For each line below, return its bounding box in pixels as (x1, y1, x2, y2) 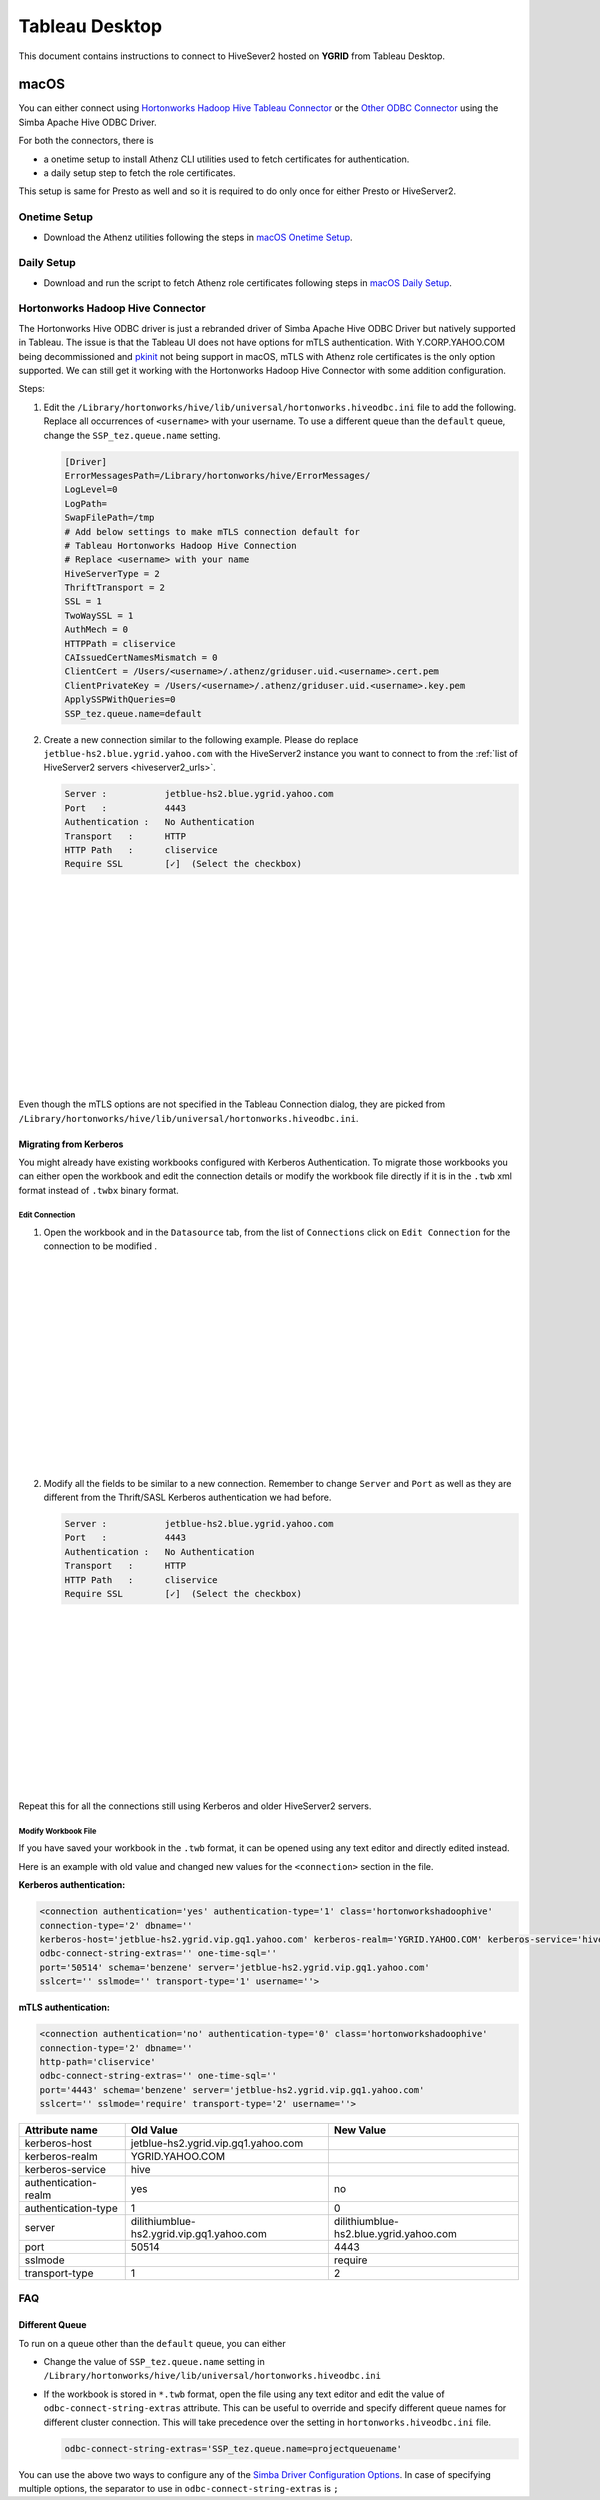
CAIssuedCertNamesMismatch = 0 (64, 652, 219, 664)
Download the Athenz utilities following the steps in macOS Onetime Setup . (43, 231, 354, 243)
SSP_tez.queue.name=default (64, 708, 202, 719)
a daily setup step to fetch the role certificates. (43, 167, 236, 179)
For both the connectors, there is (18, 135, 154, 147)
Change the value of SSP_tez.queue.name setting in (43, 2356, 265, 2368)
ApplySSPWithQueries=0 (64, 694, 176, 705)
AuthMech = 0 (64, 624, 129, 635)
